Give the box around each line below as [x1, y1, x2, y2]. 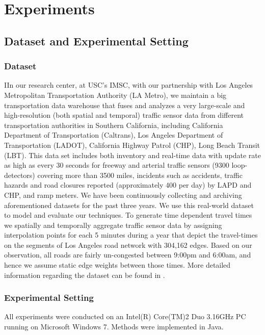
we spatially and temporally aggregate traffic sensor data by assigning [4, 219, 222, 230]
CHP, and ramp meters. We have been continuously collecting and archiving [4, 189, 242, 200]
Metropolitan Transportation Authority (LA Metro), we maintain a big [4, 89, 227, 100]
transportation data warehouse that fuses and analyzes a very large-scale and [4, 99, 245, 110]
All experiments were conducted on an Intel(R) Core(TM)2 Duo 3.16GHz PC [4, 311, 246, 322]
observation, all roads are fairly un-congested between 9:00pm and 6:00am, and [4, 249, 251, 260]
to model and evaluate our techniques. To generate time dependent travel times [4, 210, 252, 220]
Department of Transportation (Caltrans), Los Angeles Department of [4, 130, 223, 140]
